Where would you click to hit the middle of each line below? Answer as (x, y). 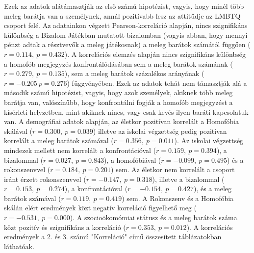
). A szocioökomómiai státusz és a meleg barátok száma (153, 217)
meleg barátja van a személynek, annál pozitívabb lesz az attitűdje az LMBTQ (122, 15)
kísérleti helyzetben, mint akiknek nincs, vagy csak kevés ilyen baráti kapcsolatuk (126, 112)
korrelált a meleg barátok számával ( (59, 140)
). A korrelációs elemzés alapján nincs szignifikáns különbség (155, 54)
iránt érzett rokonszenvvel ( (45, 179)
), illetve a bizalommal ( (188, 179)
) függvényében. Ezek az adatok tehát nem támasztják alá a (157, 83)
